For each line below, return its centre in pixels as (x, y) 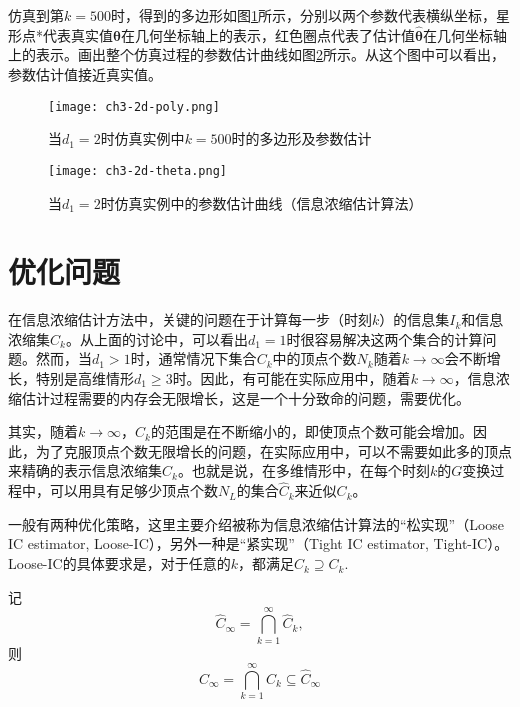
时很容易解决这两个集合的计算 (384, 338)
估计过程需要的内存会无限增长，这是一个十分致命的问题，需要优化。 (245, 397)
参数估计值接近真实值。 (85, 74)
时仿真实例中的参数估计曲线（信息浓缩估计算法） (261, 202)
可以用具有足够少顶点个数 (133, 490)
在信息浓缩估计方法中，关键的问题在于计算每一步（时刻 (190, 319)
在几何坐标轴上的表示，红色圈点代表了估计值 (267, 34)
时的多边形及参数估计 (301, 138)
